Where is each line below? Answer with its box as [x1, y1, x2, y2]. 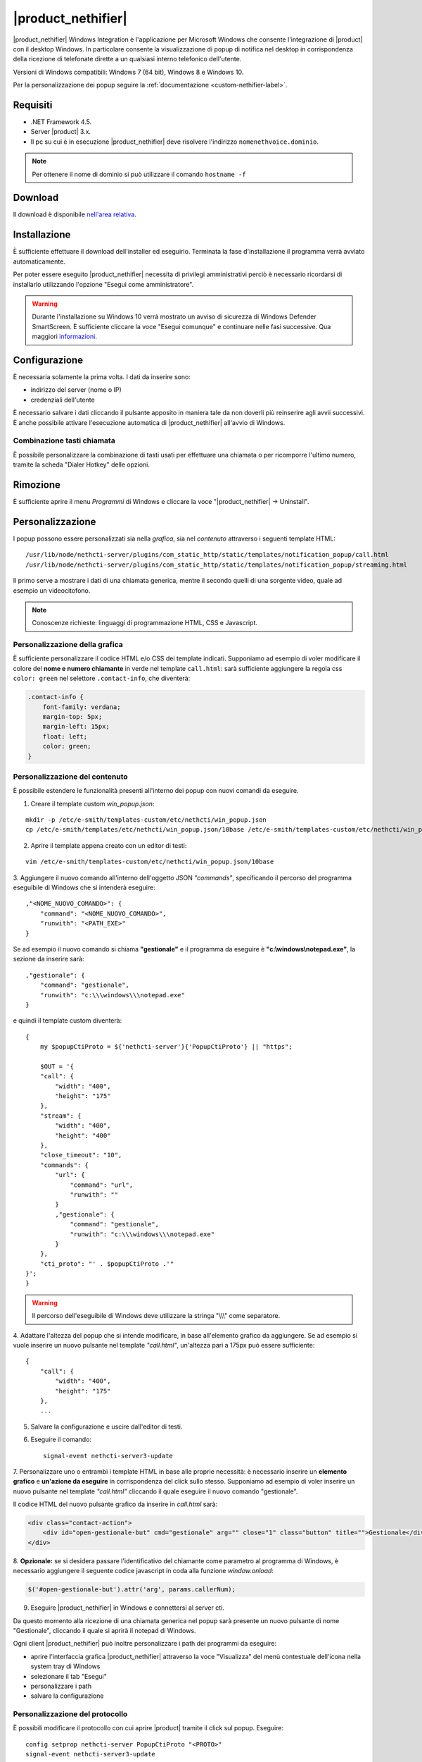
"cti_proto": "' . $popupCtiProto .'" [39, 1259, 174, 1268]
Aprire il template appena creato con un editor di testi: [30, 841, 187, 849]
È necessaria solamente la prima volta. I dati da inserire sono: [13, 373, 191, 381]
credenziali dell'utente [30, 395, 95, 404]
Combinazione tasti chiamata [13, 436, 115, 445]
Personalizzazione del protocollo [13, 1709, 128, 1719]
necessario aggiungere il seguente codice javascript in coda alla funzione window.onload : [13, 1567, 274, 1575]
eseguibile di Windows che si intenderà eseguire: [13, 883, 155, 892]
